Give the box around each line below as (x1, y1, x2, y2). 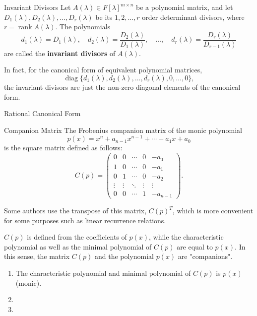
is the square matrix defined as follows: (4, 142, 123, 153)
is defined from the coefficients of (27, 232, 127, 242)
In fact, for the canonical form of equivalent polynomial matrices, (4, 64, 202, 75)
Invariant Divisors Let (4, 2, 71, 12)
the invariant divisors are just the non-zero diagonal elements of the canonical (4, 82, 241, 92)
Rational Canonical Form (4, 108, 81, 119)
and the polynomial (94, 251, 154, 261)
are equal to (177, 241, 213, 252)
